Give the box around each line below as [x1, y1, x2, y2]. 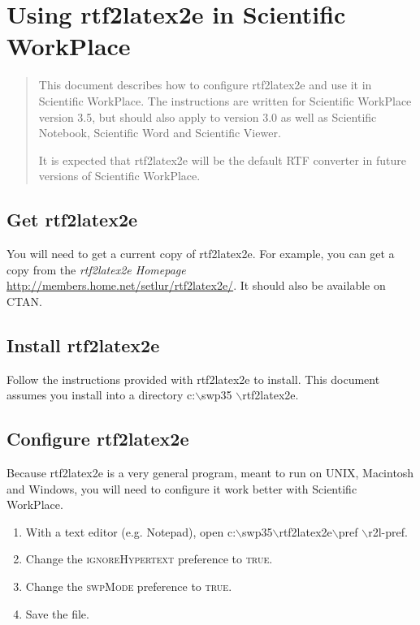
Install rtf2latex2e [6, 332, 160, 357]
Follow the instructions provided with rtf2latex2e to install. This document [6, 370, 380, 387]
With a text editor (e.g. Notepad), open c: [25, 523, 236, 540]
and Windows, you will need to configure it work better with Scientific [6, 480, 357, 497]
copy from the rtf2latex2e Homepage [6, 261, 186, 278]
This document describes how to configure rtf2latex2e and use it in [38, 76, 372, 93]
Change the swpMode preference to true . [25, 578, 232, 595]
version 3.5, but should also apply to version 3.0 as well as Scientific [38, 108, 377, 125]
